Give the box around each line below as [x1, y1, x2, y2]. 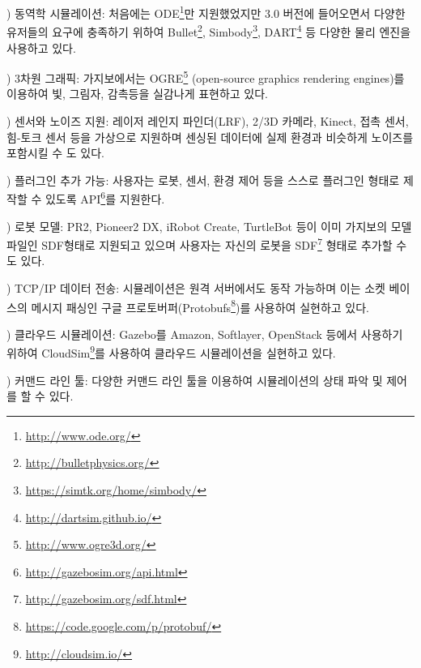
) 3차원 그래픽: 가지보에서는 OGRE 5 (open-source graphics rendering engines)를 [6, 67, 405, 86]
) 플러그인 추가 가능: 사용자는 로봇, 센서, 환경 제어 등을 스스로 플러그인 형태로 [6, 171, 400, 188]
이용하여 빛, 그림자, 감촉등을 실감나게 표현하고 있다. [6, 85, 269, 102]
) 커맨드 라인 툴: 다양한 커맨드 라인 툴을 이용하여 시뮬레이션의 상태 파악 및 [6, 371, 383, 388]
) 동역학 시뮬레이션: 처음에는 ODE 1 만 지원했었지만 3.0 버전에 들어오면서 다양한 [6, 2, 406, 21]
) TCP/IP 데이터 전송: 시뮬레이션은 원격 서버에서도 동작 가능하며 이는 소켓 [6, 280, 385, 296]
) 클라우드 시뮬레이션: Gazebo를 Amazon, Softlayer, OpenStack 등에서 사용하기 [6, 325, 403, 342]
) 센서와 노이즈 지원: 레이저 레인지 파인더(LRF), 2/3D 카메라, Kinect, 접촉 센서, [6, 112, 409, 129]
